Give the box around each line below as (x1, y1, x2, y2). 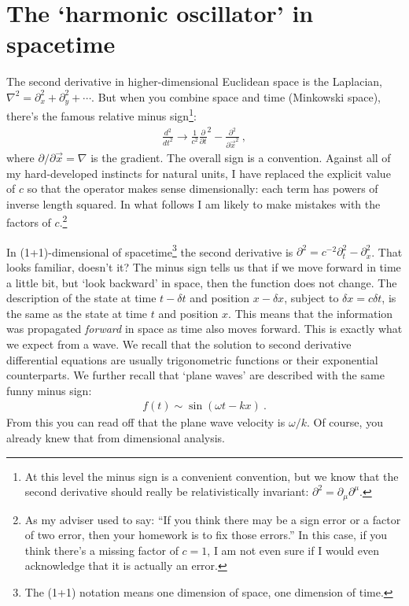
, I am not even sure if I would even (207, 541, 379, 558)
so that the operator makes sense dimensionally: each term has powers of (27, 180, 378, 197)
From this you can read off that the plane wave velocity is (6, 414, 286, 430)
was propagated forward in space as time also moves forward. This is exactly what (6, 320, 403, 337)
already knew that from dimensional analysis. (6, 429, 225, 445)
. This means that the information (228, 305, 393, 321)
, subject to (284, 290, 339, 306)
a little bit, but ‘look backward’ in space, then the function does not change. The (6, 274, 397, 290)
